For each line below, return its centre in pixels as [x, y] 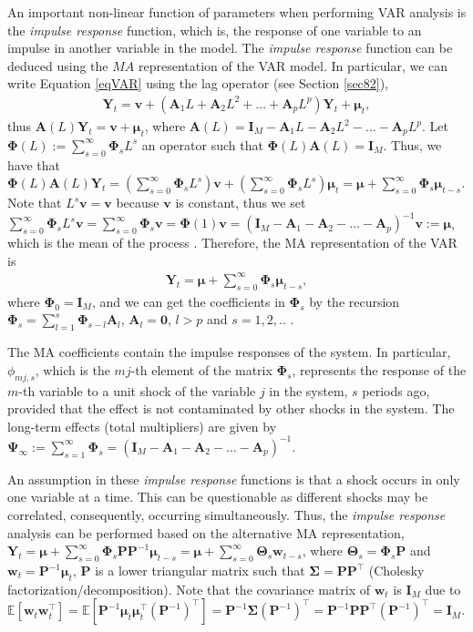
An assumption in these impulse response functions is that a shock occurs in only [234, 479]
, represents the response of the [379, 369]
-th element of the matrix [201, 369]
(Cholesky [396, 571]
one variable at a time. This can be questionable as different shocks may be [218, 497]
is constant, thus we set [241, 203]
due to [443, 589]
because [138, 203]
